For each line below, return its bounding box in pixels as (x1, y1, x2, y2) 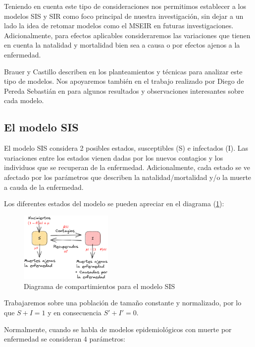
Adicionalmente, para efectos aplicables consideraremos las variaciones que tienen (4, 30, 251, 40)
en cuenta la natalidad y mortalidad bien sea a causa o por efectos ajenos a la (4, 40, 240, 50)
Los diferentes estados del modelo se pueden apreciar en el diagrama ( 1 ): (4, 198, 224, 209)
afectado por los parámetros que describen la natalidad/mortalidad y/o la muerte (4, 172, 252, 182)
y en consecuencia (48, 307, 102, 318)
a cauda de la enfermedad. (4, 181, 84, 192)
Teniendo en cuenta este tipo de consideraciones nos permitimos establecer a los (4, 1, 247, 11)
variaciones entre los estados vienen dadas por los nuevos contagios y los (4, 152, 223, 163)
